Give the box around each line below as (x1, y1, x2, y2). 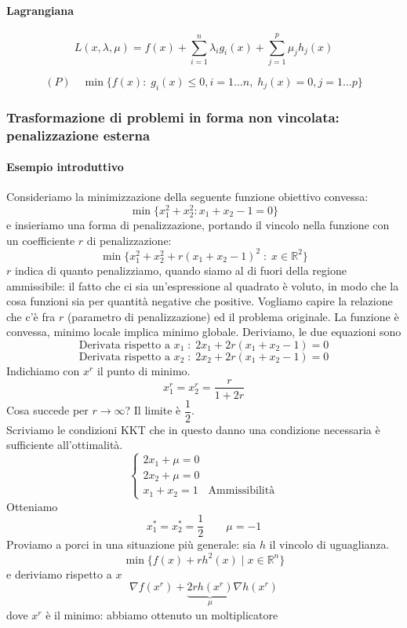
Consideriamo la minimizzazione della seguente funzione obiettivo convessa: (6, 188, 369, 205)
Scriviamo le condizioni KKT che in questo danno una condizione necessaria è (6, 421, 380, 437)
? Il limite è (125, 402, 181, 418)
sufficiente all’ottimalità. (6, 436, 123, 453)
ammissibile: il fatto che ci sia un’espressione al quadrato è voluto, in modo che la (6, 277, 399, 294)
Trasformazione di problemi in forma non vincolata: (6, 107, 340, 126)
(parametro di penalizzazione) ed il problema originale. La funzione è (67, 308, 399, 324)
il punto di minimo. (96, 362, 191, 378)
